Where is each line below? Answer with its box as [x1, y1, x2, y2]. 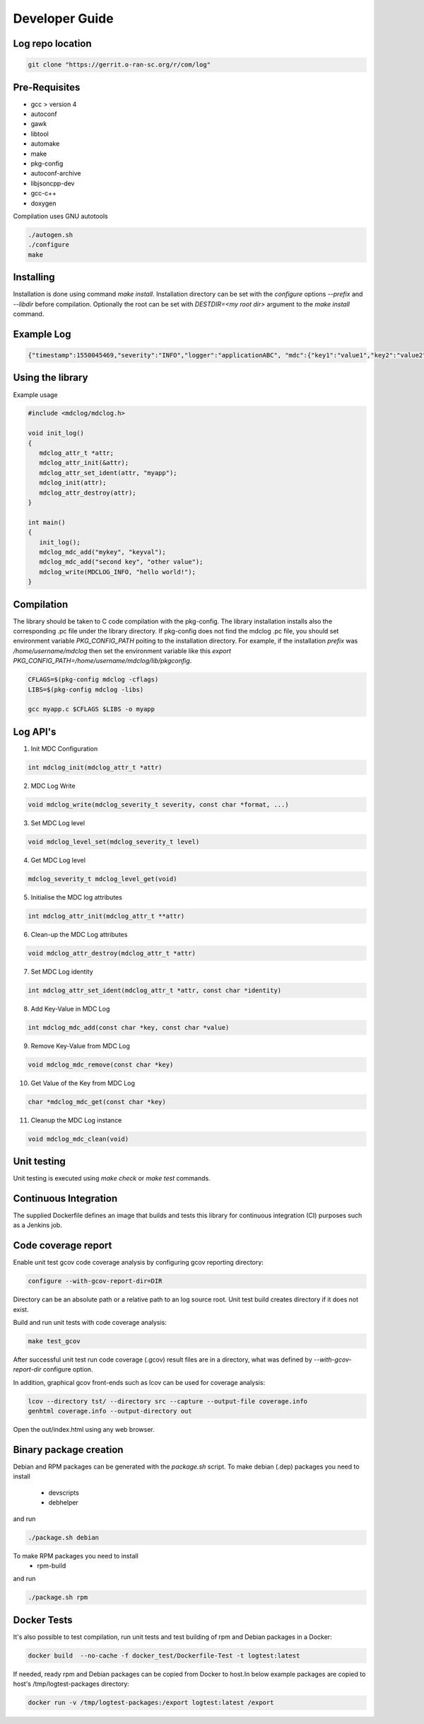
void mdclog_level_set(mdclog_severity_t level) [28, 837, 200, 846]
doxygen [30, 199, 57, 207]
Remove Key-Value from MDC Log [30, 1041, 131, 1050]
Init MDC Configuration [30, 744, 98, 753]
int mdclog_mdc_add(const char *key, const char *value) [28, 1023, 230, 1031]
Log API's [13, 725, 57, 737]
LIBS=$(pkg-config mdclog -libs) [28, 685, 144, 694]
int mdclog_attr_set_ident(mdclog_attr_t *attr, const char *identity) [28, 986, 282, 994]
